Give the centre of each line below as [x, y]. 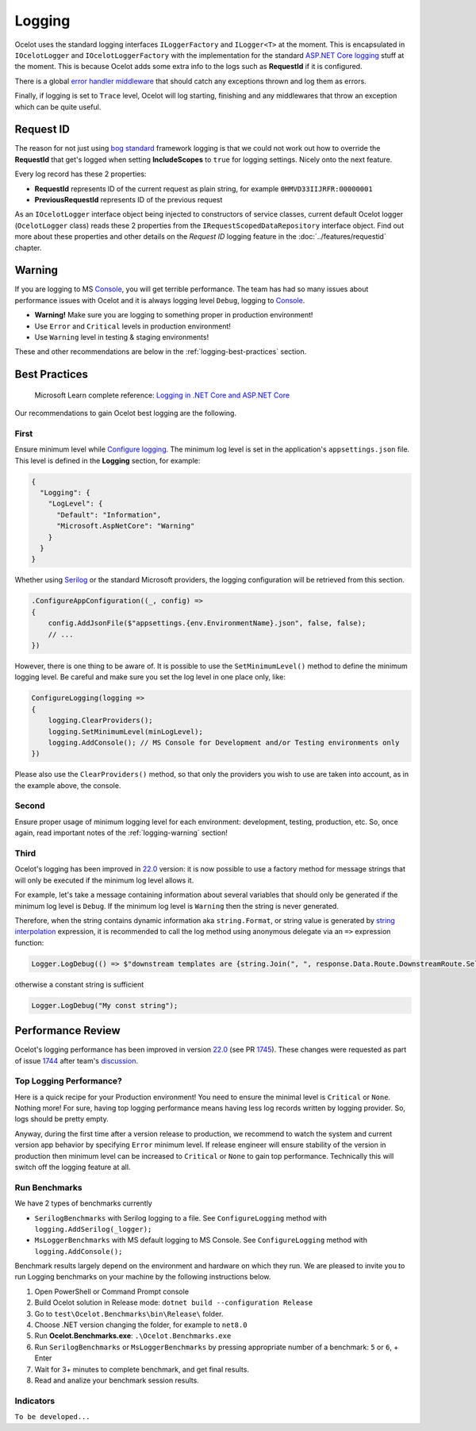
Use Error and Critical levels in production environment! [133, 326]
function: [29, 942]
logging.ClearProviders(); [101, 721]
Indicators [35, 1401]
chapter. [28, 248]
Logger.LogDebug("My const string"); [105, 1005]
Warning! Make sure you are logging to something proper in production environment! [174, 315]
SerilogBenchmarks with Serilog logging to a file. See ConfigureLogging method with [180, 1218]
